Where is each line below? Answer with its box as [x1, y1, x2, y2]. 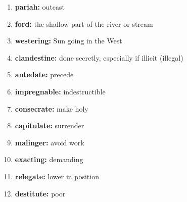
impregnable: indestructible [15, 86, 106, 96]
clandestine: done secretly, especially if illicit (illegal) [15, 52, 183, 63]
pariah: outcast [15, 2, 65, 12]
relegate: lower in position [15, 171, 99, 181]
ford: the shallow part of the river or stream [15, 18, 153, 29]
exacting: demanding [15, 154, 83, 165]
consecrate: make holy [15, 103, 88, 114]
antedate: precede [15, 69, 74, 80]
